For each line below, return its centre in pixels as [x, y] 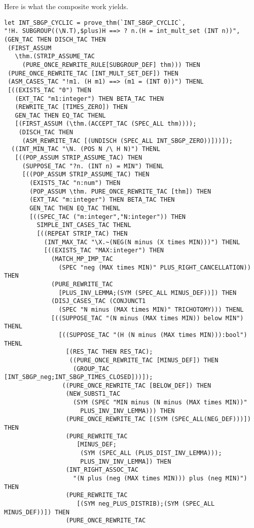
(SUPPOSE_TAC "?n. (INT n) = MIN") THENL [93, 166]
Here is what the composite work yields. [66, 6]
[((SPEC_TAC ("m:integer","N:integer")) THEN [107, 217]
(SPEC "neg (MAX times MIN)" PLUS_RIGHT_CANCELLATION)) [155, 267]
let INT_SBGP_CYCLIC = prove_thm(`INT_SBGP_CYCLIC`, [95, 23]
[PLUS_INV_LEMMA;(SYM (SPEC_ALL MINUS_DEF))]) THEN [148, 293]
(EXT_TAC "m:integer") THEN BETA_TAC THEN [102, 200]
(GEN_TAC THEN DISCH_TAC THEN [55, 39]
